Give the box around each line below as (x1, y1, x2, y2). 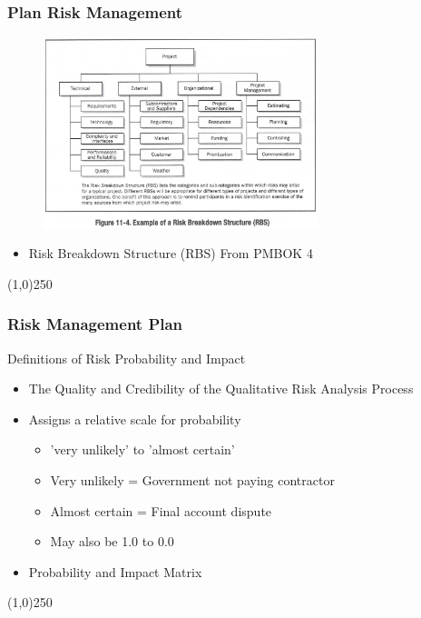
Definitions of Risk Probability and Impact (7, 348, 246, 367)
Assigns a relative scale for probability (28, 409, 241, 428)
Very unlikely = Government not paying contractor (50, 470, 335, 489)
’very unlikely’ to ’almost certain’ (50, 440, 235, 459)
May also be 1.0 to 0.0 (50, 532, 174, 551)
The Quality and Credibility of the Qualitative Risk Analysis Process (28, 379, 414, 398)
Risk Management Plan (7, 313, 183, 335)
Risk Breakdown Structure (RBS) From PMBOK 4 (28, 244, 313, 263)
